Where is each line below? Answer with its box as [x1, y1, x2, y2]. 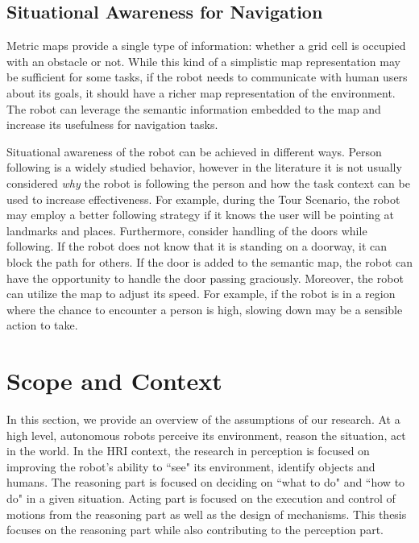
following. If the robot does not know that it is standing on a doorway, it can [6, 238, 388, 255]
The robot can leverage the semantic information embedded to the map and [6, 100, 381, 117]
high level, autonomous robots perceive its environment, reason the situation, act [6, 426, 406, 443]
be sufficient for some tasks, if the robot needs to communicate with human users [6, 68, 408, 85]
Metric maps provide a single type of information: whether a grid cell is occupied [6, 37, 406, 54]
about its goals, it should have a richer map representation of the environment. [6, 84, 396, 101]
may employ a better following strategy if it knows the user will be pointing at [6, 206, 395, 223]
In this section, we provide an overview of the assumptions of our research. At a [6, 411, 400, 428]
